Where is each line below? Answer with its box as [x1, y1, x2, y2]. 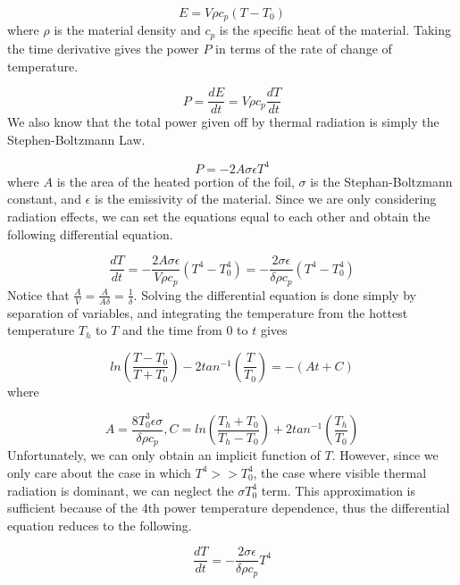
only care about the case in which [7, 463, 191, 481]
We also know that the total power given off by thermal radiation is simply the [7, 113, 439, 131]
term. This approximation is [261, 481, 415, 499]
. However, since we [331, 446, 439, 464]
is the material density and [54, 21, 201, 39]
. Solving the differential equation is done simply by [133, 285, 416, 304]
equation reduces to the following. [7, 515, 192, 534]
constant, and [7, 189, 81, 208]
